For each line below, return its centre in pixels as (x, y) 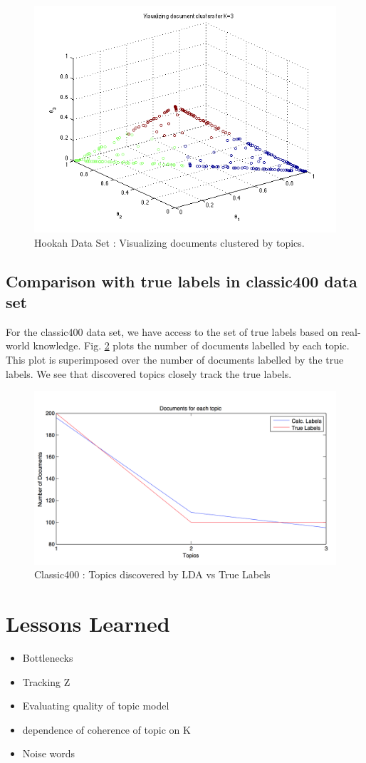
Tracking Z (46, 681)
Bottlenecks (48, 657)
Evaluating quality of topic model (96, 706)
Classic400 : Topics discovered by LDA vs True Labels (152, 574)
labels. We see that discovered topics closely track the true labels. (149, 373)
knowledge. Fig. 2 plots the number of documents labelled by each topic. (191, 345)
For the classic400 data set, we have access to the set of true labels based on (172, 331)
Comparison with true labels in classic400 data (182, 281)
